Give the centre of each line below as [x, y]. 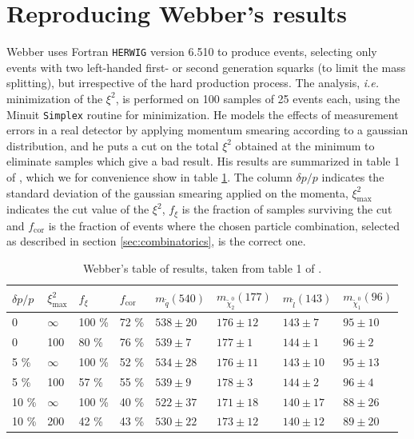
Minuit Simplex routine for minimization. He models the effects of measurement [203, 114]
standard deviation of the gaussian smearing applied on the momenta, [177, 192]
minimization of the [55, 98]
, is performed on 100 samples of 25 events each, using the [258, 98]
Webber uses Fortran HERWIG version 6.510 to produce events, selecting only [192, 52]
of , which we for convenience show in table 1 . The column [149, 177]
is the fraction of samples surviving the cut [287, 209]
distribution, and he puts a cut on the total [113, 145]
